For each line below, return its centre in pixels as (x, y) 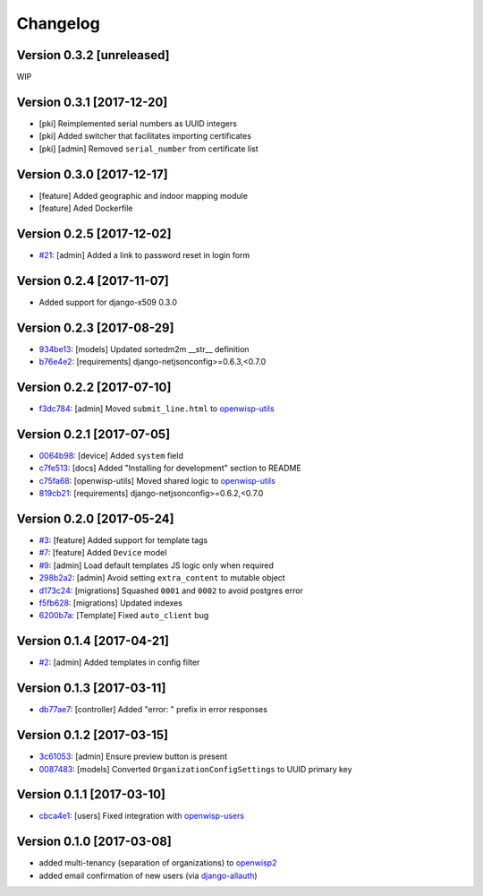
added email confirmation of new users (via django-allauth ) (148, 875)
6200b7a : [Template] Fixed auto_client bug (124, 616)
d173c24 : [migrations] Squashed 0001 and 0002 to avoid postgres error (171, 590)
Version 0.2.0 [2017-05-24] (95, 518)
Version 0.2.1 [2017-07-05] (93, 434)
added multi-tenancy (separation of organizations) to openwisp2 (158, 863)
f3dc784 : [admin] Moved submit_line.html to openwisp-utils (157, 409)
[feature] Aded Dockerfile (86, 208)
